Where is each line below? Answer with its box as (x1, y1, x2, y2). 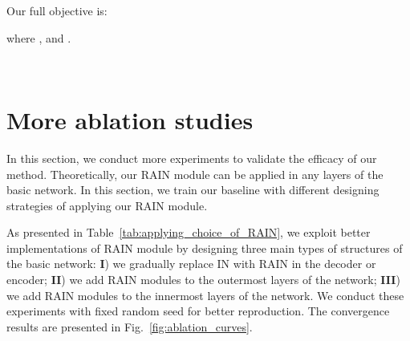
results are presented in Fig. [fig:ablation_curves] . (6, 318, 253, 335)
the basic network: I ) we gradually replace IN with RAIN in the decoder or (6, 255, 376, 272)
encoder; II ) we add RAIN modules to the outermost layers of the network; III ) (6, 271, 400, 288)
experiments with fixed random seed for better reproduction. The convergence (6, 302, 390, 319)
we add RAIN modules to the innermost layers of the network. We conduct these (6, 286, 404, 303)
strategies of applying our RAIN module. (6, 197, 208, 213)
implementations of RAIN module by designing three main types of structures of (6, 239, 403, 256)
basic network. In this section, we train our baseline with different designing (6, 181, 380, 198)
